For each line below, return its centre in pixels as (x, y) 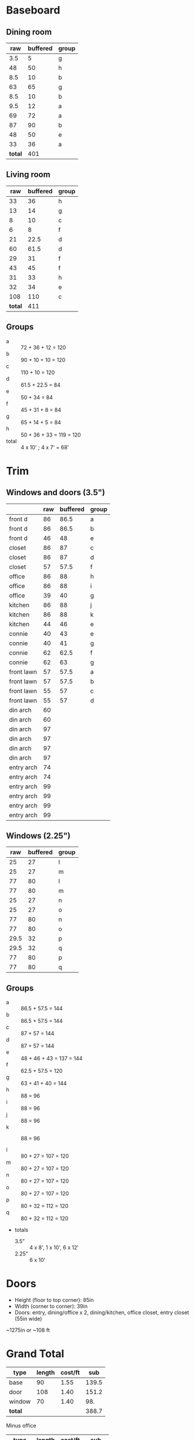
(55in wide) (28, 1319)
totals (21, 1230)
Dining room (29, 32)
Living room (28, 175)
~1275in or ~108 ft (28, 1330)
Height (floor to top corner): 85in (54, 1300)
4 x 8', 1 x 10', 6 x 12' (54, 1248)
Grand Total (35, 1354)
